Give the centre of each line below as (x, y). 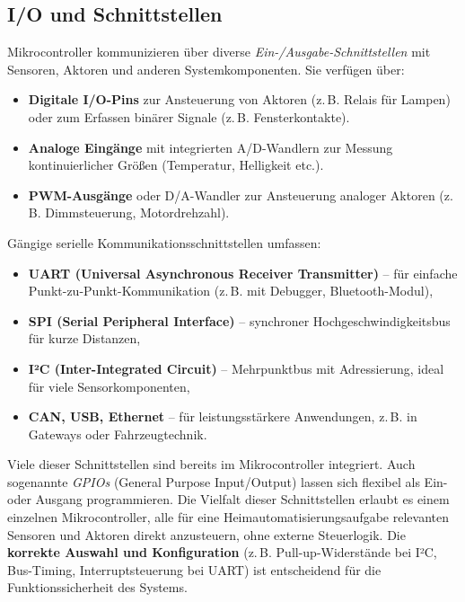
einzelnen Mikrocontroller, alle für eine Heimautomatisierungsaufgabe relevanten (228, 517)
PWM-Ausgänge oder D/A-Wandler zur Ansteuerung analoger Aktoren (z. (241, 195)
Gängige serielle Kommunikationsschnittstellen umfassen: (164, 242)
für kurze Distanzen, (84, 338)
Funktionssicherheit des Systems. (97, 587)
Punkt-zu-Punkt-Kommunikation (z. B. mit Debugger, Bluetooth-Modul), (231, 291)
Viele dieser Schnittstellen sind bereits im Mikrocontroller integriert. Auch (211, 464)
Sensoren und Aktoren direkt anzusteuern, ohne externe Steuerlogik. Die (206, 534)
